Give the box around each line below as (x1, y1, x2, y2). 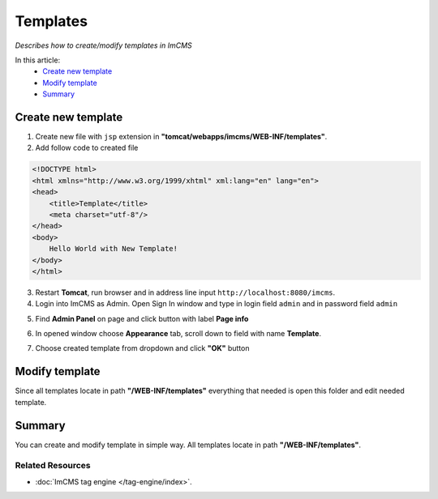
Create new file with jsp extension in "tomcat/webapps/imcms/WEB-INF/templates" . (35, 132, 328, 142)
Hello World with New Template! (49, 244, 178, 254)
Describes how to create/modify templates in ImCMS (15, 41, 192, 50)
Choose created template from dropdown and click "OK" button (35, 343, 250, 353)
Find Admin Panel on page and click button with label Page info (35, 313, 249, 323)
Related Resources (15, 460, 91, 471)
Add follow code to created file (35, 143, 139, 153)
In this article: (15, 55, 61, 65)
